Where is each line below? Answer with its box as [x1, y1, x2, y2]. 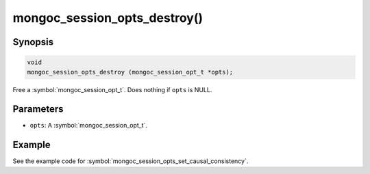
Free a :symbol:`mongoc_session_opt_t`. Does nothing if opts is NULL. [12, 85, 212, 93]
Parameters [12, 103, 64, 115]
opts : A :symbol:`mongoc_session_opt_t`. [29, 121, 147, 130]
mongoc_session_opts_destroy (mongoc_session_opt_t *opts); [27, 68, 234, 76]
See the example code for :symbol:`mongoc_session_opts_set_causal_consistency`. [12, 157, 249, 165]
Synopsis [12, 36, 54, 48]
